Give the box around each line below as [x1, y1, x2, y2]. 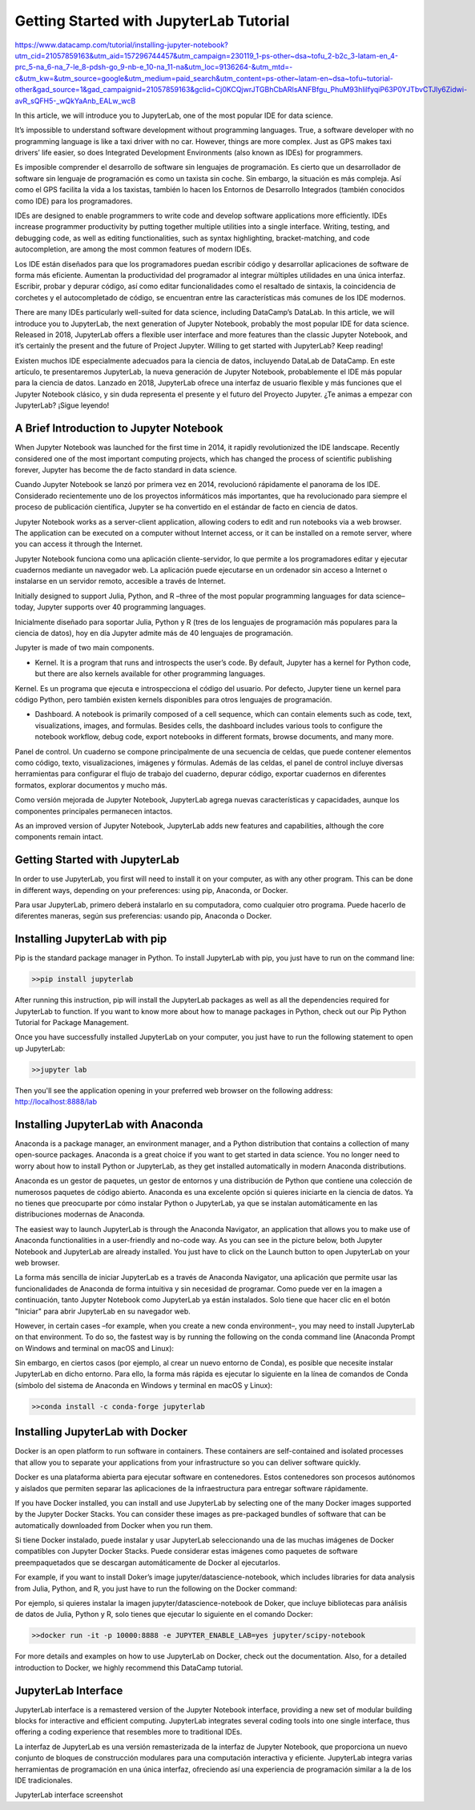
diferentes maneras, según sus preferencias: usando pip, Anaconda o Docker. [14, 911, 272, 921]
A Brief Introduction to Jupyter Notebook [14, 421, 223, 436]
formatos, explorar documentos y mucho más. [14, 780, 167, 790]
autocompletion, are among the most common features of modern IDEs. [14, 244, 252, 254]
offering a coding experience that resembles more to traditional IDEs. [14, 1727, 243, 1737]
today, [14, 602, 36, 612]
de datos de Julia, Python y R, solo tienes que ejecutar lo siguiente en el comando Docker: [14, 1610, 313, 1619]
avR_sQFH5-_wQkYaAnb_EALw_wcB [14, 96, 136, 106]
